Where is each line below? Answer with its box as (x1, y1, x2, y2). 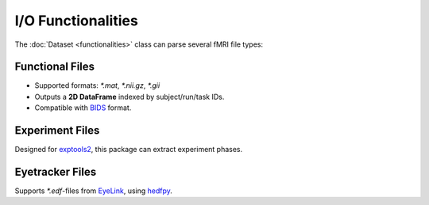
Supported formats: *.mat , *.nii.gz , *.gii (34, 81, 160, 90)
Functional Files (14, 60, 95, 74)
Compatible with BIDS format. (34, 103, 132, 112)
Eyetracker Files (14, 165, 97, 178)
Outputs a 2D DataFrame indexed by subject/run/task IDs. (34, 92, 225, 101)
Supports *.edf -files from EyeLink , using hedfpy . (14, 186, 172, 196)
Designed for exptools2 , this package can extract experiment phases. (14, 145, 243, 154)
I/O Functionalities (14, 12, 138, 29)
